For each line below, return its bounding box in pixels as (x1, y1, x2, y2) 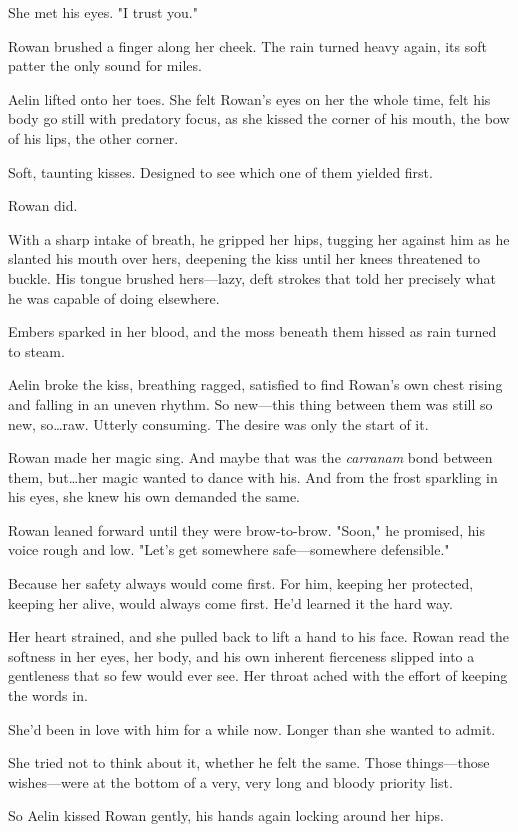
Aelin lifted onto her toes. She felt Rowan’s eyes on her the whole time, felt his (8, 88, 491, 109)
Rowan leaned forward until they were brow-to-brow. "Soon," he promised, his (8, 519, 485, 540)
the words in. (8, 685, 88, 706)
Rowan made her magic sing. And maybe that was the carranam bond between (8, 447, 493, 468)
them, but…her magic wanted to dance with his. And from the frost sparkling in (8, 466, 498, 487)
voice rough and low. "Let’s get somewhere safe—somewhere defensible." (8, 539, 450, 560)
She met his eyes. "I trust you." (8, 2, 198, 22)
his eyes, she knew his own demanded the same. (8, 486, 300, 507)
